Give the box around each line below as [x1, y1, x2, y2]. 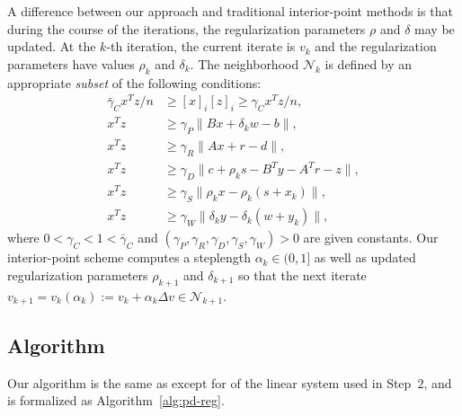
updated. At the [7, 37, 96, 56]
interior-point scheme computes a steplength [7, 248, 251, 267]
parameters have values [7, 54, 135, 73]
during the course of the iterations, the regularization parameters [7, 19, 366, 38]
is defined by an [324, 54, 413, 73]
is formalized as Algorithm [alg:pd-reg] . [7, 391, 225, 410]
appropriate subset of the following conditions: [7, 73, 262, 92]
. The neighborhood [190, 54, 299, 73]
